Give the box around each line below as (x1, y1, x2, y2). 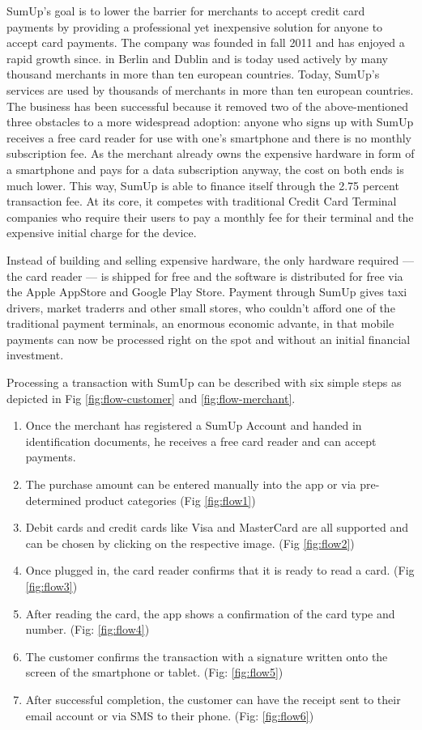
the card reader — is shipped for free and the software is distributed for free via (6, 267, 403, 284)
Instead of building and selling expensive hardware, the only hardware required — (6, 251, 414, 268)
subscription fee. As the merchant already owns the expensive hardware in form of (6, 145, 415, 162)
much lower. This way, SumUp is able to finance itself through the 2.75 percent (6, 176, 399, 193)
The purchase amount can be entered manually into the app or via (25, 476, 356, 493)
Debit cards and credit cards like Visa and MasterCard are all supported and (25, 519, 409, 536)
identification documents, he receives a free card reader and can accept (25, 432, 377, 449)
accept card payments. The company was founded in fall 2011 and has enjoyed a (6, 34, 405, 51)
